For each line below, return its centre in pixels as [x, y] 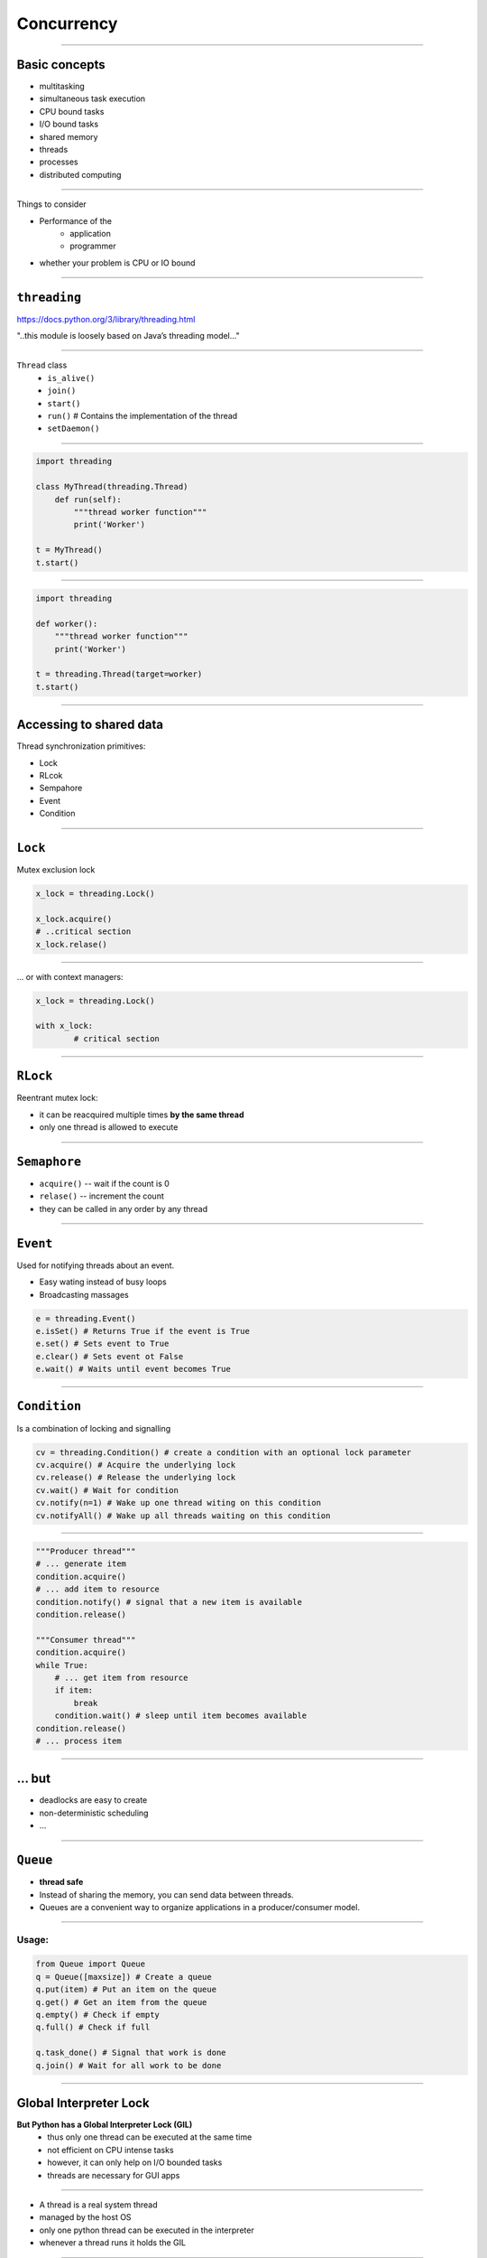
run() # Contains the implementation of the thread [142, 416]
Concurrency [67, 23]
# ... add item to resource [97, 1589]
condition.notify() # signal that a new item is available [169, 1602]
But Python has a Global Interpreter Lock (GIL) [105, 2125]
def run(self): [88, 499]
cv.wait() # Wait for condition [107, 1490]
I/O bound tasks [69, 124]
